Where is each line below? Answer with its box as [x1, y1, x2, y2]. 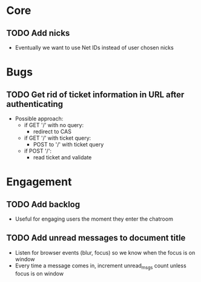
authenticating [6, 98, 64, 109]
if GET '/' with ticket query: [24, 134, 91, 142]
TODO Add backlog [6, 199, 81, 210]
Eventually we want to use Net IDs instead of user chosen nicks [15, 44, 174, 51]
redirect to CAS [33, 128, 71, 135]
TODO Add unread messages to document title [6, 233, 186, 243]
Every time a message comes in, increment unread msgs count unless [15, 262, 186, 270]
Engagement [6, 175, 72, 189]
